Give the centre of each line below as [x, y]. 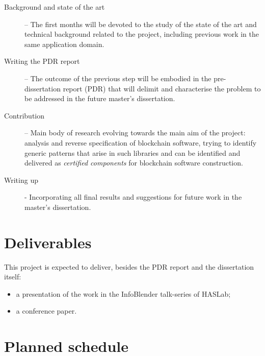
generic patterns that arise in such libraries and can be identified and [132, 152]
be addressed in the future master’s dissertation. [100, 98]
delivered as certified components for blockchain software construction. [134, 163]
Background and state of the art [55, 7]
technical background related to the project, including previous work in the [142, 34]
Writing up [21, 180]
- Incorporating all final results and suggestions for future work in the [133, 197]
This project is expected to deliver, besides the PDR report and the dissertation [129, 266]
